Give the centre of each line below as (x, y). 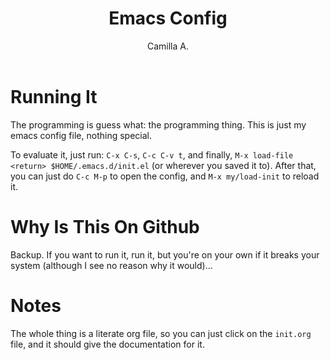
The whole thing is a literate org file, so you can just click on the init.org (161, 333)
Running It (54, 96)
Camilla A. (167, 46)
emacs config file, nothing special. (81, 135)
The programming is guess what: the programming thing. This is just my (158, 124)
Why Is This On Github (105, 226)
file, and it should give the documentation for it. (107, 344)
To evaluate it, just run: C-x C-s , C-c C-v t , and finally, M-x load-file (152, 154)
